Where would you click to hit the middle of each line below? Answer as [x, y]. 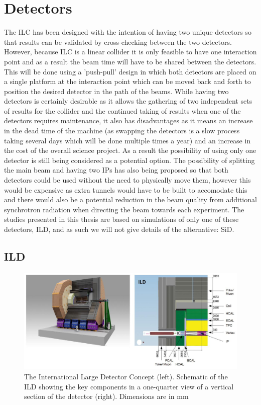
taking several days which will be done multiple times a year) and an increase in [127, 140]
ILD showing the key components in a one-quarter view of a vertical [129, 386]
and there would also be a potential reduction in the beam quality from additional [130, 199]
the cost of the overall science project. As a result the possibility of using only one [130, 150]
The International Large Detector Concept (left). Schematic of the [126, 376]
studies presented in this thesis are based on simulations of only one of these [121, 219]
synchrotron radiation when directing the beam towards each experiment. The [124, 209]
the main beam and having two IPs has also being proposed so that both [116, 170]
